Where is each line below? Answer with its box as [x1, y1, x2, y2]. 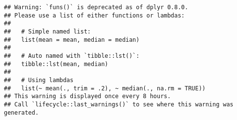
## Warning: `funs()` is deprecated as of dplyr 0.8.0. [4, 4, 188, 11]
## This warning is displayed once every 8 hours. [4, 93, 171, 100]
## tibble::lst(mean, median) [4, 60, 108, 68]
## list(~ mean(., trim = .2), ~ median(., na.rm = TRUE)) [4, 85, 206, 92]
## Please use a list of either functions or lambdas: [4, 12, 185, 19]
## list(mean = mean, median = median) [4, 36, 140, 43]
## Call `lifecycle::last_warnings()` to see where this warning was [4, 101, 234, 108]
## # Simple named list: [4, 28, 91, 35]
